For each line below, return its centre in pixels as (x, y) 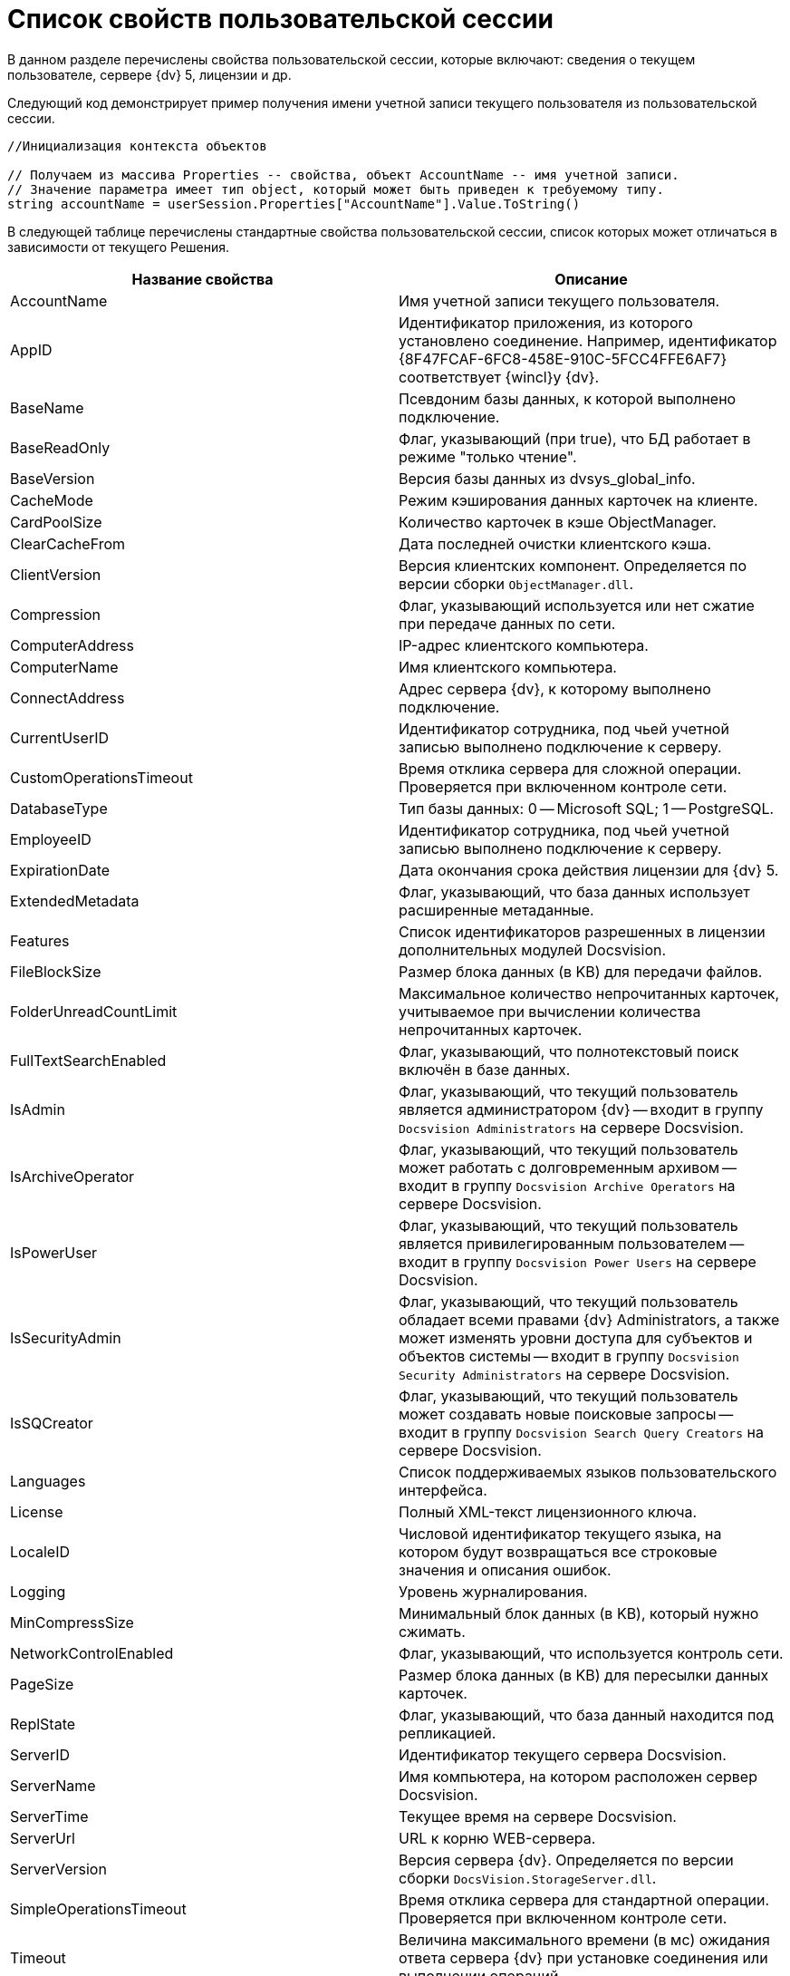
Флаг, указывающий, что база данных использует (574, 891)
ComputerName (64, 667)
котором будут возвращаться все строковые (558, 1551)
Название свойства (202, 279)
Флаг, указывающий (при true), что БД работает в (575, 438)
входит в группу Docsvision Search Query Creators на (581, 1432)
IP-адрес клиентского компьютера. (524, 645)
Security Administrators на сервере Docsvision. (564, 1374)
